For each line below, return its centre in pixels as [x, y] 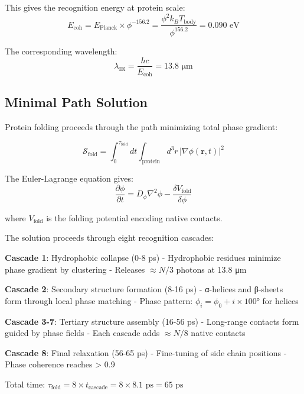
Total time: [25, 384]
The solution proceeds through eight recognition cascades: [109, 238]
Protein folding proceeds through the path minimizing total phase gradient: [141, 127]
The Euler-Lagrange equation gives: [69, 178]
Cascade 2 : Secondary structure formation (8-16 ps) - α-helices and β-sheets [144, 289]
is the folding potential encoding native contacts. [134, 217]
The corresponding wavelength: [61, 51]
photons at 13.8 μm [211, 269]
